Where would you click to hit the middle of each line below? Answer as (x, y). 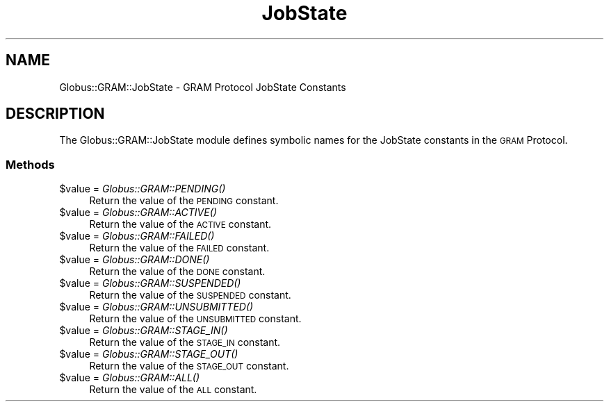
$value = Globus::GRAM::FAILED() (137, 236)
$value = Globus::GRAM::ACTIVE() (138, 213)
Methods (30, 164)
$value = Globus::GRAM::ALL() (130, 378)
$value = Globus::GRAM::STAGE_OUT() (149, 354)
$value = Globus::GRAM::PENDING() (143, 189)
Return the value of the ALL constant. (173, 390)
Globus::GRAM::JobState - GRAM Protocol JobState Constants (203, 87)
